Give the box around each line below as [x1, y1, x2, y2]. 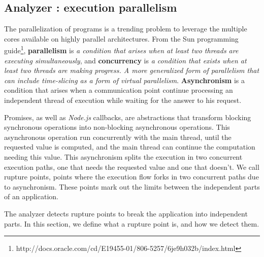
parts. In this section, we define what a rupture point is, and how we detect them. [4, 218, 259, 229]
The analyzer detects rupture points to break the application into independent [4, 208, 248, 218]
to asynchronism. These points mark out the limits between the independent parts [4, 181, 260, 192]
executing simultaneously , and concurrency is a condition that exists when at [4, 55, 247, 65]
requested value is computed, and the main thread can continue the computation [4, 141, 255, 152]
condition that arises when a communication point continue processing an [4, 85, 233, 95]
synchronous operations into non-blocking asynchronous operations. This [4, 122, 230, 132]
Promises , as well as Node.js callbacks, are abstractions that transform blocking [4, 112, 251, 122]
